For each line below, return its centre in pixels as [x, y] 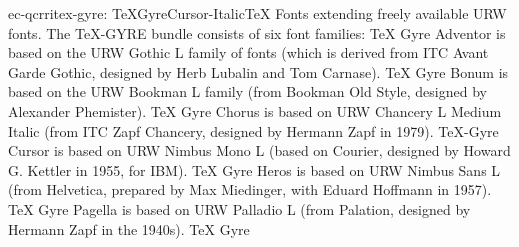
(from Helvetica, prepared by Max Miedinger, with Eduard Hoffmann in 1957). [250, 189]
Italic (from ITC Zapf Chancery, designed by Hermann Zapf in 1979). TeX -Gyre [253, 130]
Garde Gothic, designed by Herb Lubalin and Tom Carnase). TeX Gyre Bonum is [258, 71]
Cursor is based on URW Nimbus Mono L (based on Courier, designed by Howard [259, 150]
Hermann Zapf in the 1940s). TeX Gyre [129, 228]
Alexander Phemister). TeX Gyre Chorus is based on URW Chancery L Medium [255, 110]
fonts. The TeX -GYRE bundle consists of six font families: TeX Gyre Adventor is [257, 32]
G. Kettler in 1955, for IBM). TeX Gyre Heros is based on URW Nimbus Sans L [254, 169]
